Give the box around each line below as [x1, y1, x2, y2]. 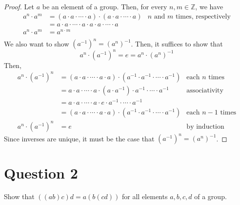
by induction [186, 123, 224, 130]
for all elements [122, 191, 168, 202]
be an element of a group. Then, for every [42, 1, 167, 11]
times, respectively [175, 13, 231, 20]
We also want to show [4, 38, 69, 48]
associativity [186, 87, 223, 94]
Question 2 [4, 163, 78, 183]
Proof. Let [4, 1, 34, 11]
